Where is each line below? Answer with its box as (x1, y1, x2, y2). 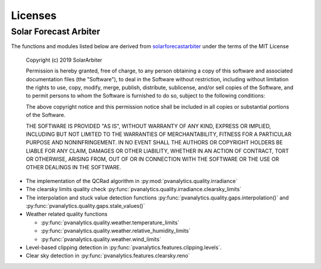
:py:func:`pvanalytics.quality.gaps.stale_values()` (26, 202, 145, 210)
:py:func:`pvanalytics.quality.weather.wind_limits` (40, 235, 162, 243)
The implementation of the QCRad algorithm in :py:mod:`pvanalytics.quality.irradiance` (26, 177, 238, 184)
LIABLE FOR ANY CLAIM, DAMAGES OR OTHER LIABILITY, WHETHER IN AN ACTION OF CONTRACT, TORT (26, 147, 289, 154)
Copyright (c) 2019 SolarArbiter (26, 56, 102, 64)
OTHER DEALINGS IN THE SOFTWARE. (26, 164, 122, 171)
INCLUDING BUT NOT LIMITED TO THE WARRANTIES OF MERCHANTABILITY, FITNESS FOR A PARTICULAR (26, 131, 291, 138)
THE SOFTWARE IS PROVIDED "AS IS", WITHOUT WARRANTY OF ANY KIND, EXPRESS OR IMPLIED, (26, 122, 272, 129)
